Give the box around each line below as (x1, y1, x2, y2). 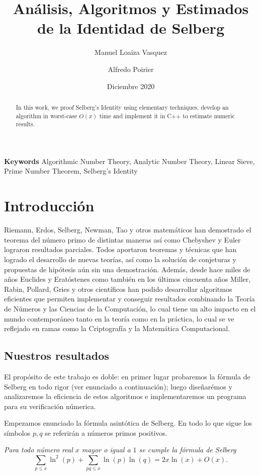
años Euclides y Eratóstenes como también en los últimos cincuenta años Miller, (4, 274, 251, 284)
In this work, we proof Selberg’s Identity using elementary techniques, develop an (16, 103, 229, 111)
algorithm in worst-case (16, 111, 77, 120)
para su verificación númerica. (4, 401, 96, 411)
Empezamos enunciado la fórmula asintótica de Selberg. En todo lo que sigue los (4, 418, 252, 428)
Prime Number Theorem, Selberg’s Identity (4, 166, 138, 176)
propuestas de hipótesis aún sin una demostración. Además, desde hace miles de (4, 264, 250, 274)
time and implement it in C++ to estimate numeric (99, 111, 235, 120)
